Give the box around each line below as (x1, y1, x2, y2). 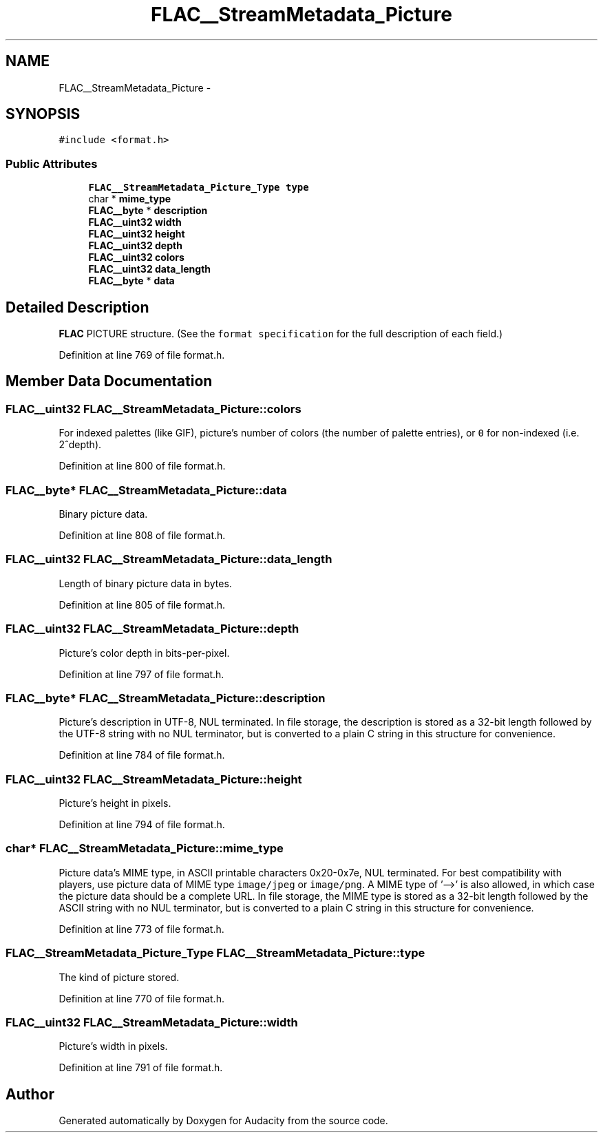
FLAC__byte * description (88, 204, 208, 217)
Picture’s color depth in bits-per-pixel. (59, 646, 230, 659)
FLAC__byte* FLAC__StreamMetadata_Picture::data (6, 483, 287, 497)
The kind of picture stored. (59, 971, 180, 983)
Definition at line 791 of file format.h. (59, 1062, 223, 1074)
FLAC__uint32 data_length (88, 263, 211, 275)
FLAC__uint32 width (88, 216, 182, 229)
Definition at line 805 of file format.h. (59, 598, 226, 611)
